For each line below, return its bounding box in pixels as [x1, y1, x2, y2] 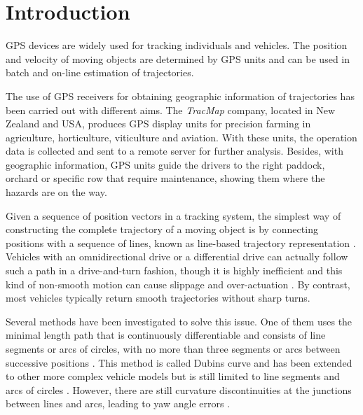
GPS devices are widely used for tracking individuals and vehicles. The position [6, 38, 348, 52]
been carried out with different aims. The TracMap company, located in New [6, 102, 336, 117]
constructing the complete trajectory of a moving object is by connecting [6, 222, 318, 237]
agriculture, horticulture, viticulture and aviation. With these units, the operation [6, 129, 357, 144]
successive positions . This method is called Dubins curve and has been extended [6, 355, 352, 370]
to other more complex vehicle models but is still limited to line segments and [6, 369, 340, 384]
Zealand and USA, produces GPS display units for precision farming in [6, 116, 311, 131]
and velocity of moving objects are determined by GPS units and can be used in [6, 51, 350, 66]
